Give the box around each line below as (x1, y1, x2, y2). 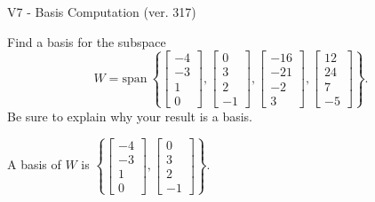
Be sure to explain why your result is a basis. (7, 106, 253, 125)
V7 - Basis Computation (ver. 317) (7, 3, 196, 20)
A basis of (7, 155, 61, 174)
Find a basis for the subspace (7, 32, 166, 50)
